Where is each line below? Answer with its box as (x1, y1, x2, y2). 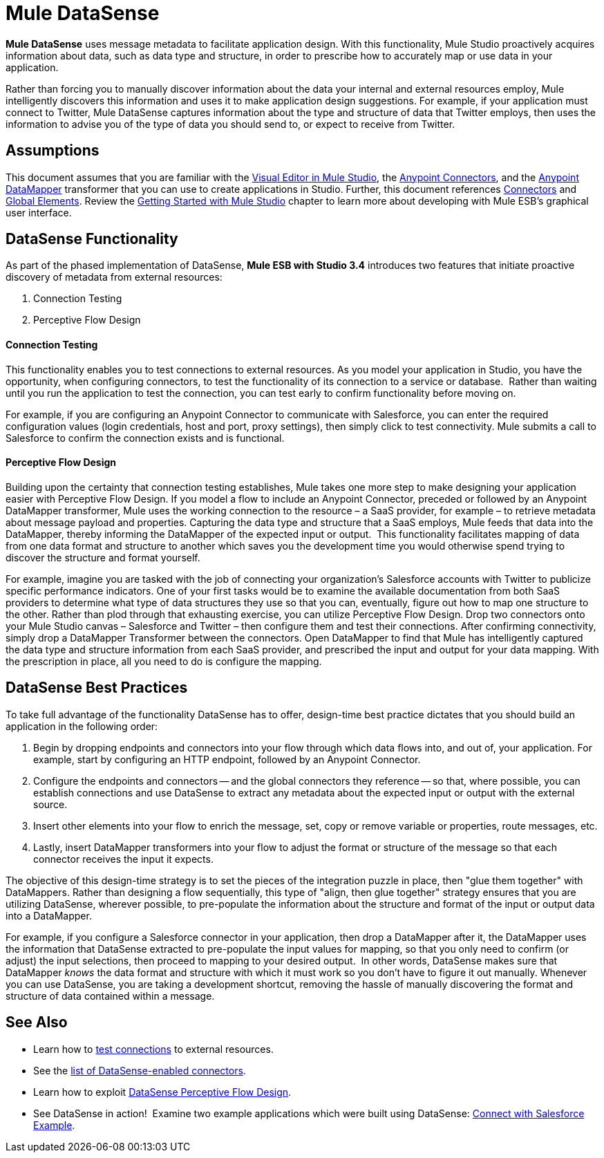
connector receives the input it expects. (33, 852, 214, 865)
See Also (6, 1014, 68, 1031)
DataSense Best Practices (6, 679, 188, 697)
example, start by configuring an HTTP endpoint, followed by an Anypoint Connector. (33, 753, 421, 765)
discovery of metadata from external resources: (6, 271, 223, 283)
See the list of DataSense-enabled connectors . (33, 1064, 246, 1076)
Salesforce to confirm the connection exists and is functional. (6, 431, 285, 444)
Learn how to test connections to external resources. (33, 1043, 274, 1055)
